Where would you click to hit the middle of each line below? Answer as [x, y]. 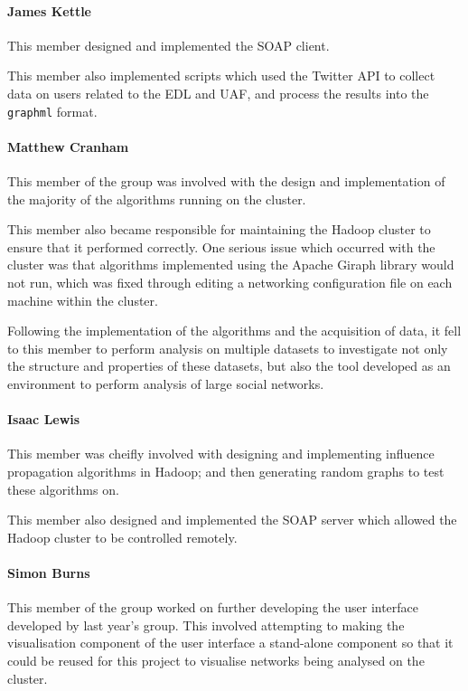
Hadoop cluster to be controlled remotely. [122, 537]
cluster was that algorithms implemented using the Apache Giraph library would [231, 265]
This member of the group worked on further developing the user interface [213, 607]
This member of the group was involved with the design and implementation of [226, 181]
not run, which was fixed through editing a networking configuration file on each [230, 282]
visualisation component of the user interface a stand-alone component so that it [230, 643]
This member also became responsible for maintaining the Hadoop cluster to [219, 229]
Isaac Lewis [44, 419]
